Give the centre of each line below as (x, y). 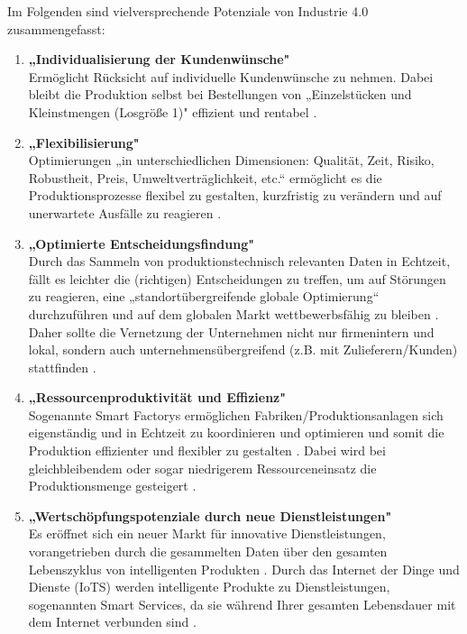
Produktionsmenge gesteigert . (112, 486)
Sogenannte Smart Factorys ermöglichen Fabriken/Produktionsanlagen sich (236, 414)
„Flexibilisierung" (84, 142)
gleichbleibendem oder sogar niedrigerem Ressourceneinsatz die (202, 468)
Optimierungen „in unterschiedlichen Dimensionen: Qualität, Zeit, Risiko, (231, 160)
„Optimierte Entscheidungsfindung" (141, 243)
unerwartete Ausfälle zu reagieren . (125, 212)
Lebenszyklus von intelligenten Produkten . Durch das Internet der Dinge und (244, 569)
